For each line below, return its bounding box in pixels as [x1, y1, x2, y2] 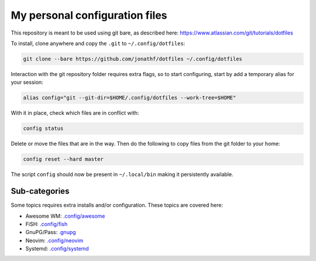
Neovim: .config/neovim [25, 237, 84, 244]
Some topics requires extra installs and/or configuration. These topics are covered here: [11, 202, 224, 209]
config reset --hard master [23, 156, 104, 163]
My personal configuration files [11, 9, 167, 22]
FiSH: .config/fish [25, 220, 68, 228]
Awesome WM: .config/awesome [25, 212, 105, 219]
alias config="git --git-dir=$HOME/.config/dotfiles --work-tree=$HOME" [23, 94, 236, 101]
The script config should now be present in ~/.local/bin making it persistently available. [11, 171, 233, 178]
